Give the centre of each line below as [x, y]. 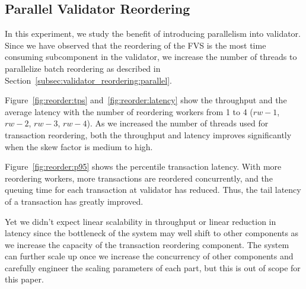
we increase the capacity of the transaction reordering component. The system [147, 244]
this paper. [24, 279]
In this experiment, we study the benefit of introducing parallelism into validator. [153, 34]
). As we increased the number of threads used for [178, 123]
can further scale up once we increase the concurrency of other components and [149, 256]
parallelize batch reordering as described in [83, 68]
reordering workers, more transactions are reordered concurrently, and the [139, 178]
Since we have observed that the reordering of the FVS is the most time [136, 45]
